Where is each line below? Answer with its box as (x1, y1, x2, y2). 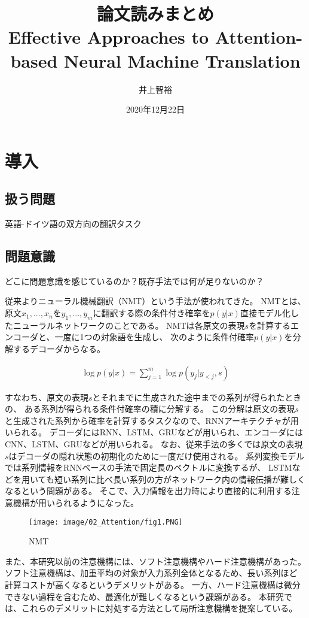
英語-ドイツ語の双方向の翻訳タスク (5, 217, 142, 230)
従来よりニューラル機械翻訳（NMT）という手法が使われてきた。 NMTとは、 (5, 295, 306, 307)
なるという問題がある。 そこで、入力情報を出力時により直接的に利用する (5, 484, 292, 497)
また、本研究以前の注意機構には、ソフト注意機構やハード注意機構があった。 (5, 555, 306, 567)
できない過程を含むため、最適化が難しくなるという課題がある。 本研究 (5, 590, 284, 602)
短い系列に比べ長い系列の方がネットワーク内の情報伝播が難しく (54, 472, 305, 485)
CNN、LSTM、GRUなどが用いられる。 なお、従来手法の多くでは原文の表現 (5, 438, 303, 450)
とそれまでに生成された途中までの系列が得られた (92, 390, 285, 403)
